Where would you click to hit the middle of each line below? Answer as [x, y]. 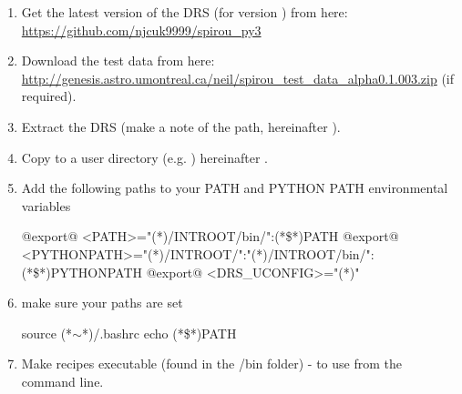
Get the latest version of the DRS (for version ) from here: [185, 12]
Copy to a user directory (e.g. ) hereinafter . [144, 157]
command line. [62, 381]
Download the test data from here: [118, 61]
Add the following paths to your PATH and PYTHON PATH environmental [235, 188]
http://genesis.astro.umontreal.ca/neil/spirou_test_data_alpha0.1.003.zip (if [238, 78]
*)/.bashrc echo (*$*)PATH [159, 333]
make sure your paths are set [102, 303]
